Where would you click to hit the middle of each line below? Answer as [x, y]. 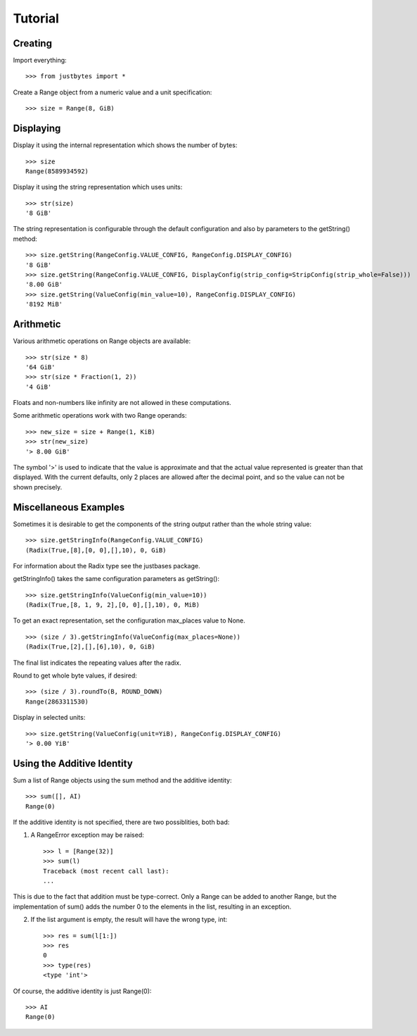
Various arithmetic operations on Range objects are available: [102, 341]
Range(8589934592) [57, 171]
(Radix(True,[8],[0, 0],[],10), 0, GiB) [96, 550]
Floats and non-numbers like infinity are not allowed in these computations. [122, 403]
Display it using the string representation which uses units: [98, 187]
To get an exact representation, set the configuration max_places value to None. [129, 620]
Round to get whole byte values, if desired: [75, 675]
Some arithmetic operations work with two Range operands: [100, 416]
